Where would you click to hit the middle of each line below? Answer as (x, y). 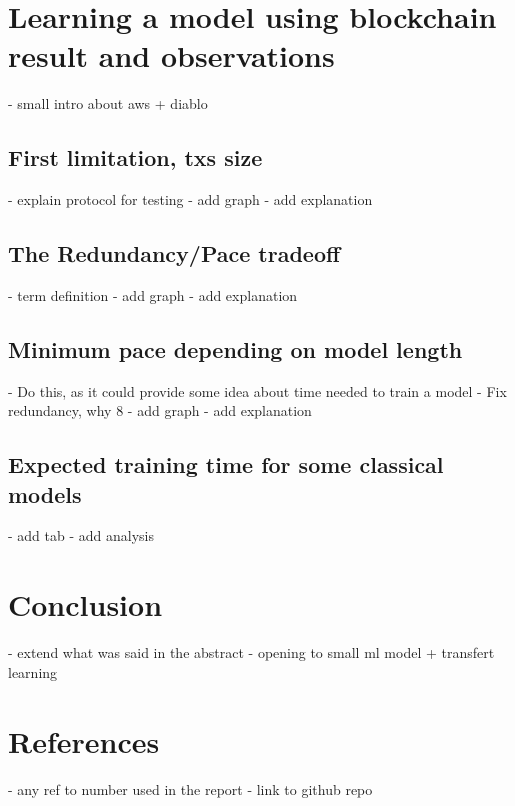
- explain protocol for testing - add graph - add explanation (190, 199)
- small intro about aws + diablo (108, 103)
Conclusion (85, 604)
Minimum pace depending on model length (235, 348)
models (45, 493)
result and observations (171, 55)
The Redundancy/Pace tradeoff (174, 253)
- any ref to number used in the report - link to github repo (190, 788)
